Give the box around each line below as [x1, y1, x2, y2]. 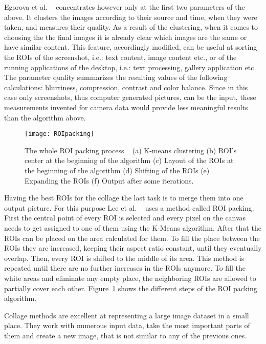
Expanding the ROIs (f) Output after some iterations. [25, 175, 194, 186]
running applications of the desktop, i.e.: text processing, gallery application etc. [4, 62, 256, 72]
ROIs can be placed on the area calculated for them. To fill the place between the [4, 232, 260, 243]
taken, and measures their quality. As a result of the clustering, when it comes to [4, 22, 258, 32]
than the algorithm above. [4, 112, 86, 123]
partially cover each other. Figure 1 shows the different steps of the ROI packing [4, 282, 257, 293]
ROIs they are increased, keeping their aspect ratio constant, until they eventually [4, 242, 262, 253]
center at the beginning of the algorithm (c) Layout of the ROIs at [25, 155, 234, 166]
